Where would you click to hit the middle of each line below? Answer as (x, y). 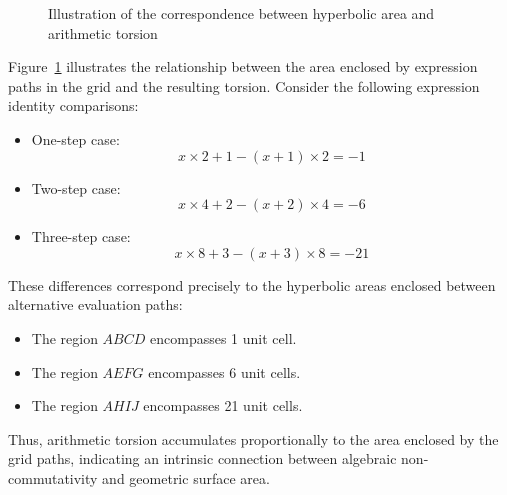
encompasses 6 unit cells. (224, 371)
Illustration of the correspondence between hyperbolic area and (241, 13)
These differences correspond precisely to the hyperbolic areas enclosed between (252, 284)
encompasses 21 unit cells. (223, 405)
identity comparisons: (73, 105)
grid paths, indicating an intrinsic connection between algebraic (202, 458)
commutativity (53, 477)
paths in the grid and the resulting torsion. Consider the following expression (244, 85)
